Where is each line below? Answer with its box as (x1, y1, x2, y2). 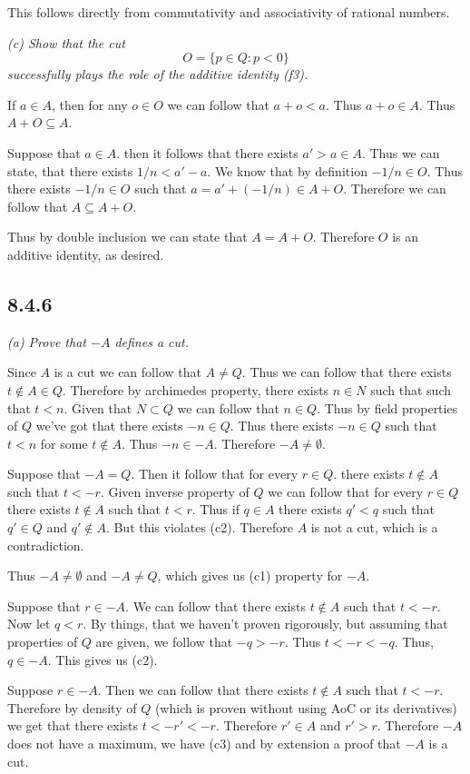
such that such (370, 380, 452, 399)
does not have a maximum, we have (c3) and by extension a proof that (7, 734, 401, 753)
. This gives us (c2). (47, 650, 158, 669)
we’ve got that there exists (35, 416, 183, 435)
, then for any (52, 94, 128, 114)
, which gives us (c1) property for (157, 566, 343, 585)
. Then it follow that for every (131, 464, 299, 483)
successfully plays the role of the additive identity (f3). (7, 64, 308, 84)
